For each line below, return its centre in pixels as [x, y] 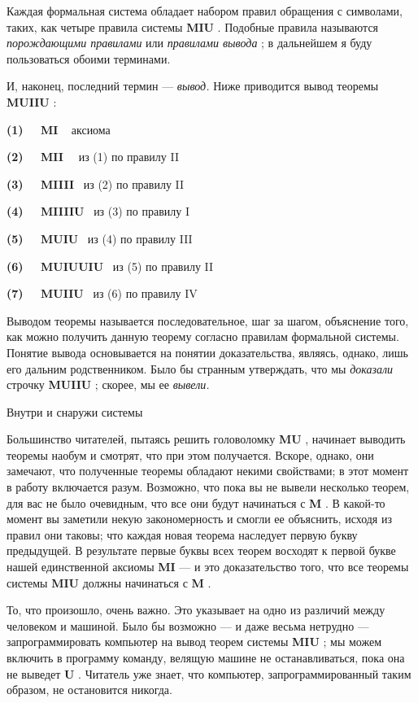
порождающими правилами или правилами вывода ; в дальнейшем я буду [189, 43]
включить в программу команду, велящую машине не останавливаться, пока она [206, 657]
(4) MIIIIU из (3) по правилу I [98, 211]
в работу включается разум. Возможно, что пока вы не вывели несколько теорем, [208, 487]
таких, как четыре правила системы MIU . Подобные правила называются [193, 26]
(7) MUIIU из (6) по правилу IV [102, 293]
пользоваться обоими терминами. [89, 58]
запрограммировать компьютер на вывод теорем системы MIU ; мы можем [194, 642]
